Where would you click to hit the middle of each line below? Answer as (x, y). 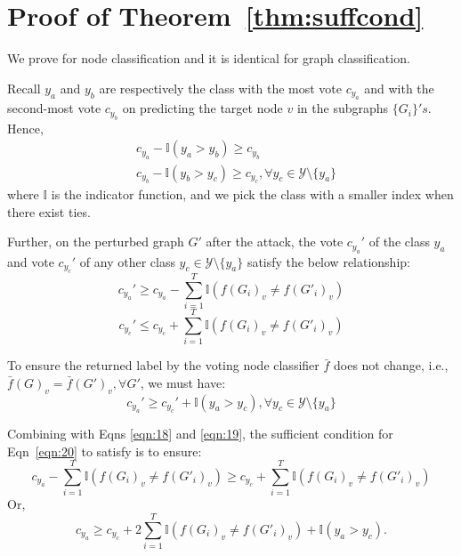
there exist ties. (49, 211)
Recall (24, 88)
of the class (399, 242)
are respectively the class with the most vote (221, 88)
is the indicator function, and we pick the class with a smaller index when (252, 194)
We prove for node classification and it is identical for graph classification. (209, 58)
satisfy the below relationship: (328, 261)
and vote (31, 261)
